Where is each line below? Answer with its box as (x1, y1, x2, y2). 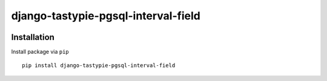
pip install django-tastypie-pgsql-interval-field (22, 62, 176, 69)
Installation (11, 32, 54, 42)
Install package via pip (11, 48, 69, 56)
